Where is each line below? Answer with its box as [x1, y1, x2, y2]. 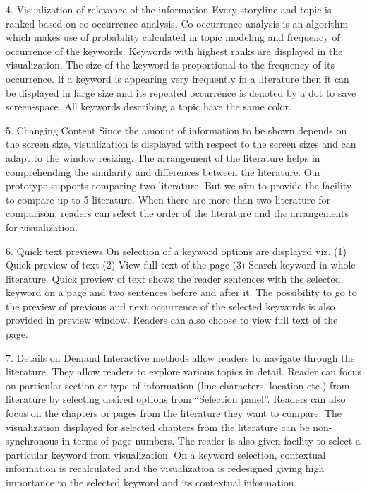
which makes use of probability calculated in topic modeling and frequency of [6, 30, 340, 45]
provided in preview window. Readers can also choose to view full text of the [6, 312, 338, 327]
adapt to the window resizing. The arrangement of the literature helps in [6, 150, 320, 165]
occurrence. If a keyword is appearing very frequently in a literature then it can [6, 71, 349, 86]
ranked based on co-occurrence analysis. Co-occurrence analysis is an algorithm [6, 16, 349, 30]
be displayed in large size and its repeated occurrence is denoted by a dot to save [6, 85, 356, 100]
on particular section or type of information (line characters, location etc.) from [6, 377, 350, 392]
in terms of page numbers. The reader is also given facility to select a [61, 433, 361, 448]
